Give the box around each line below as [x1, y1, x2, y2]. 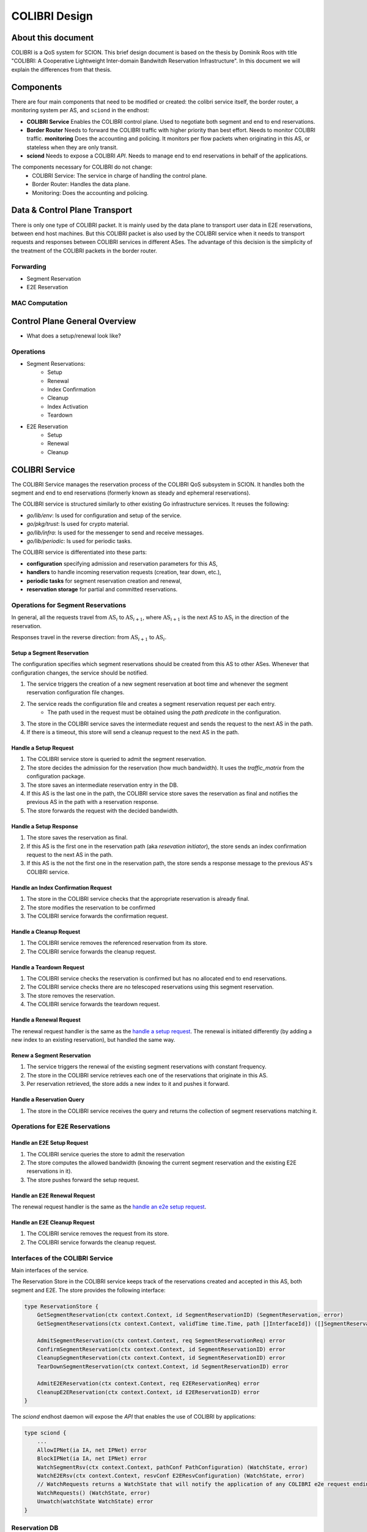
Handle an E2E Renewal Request [11, 1192, 95, 1199]
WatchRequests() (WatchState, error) [37, 1489, 150, 1496]
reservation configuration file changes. [26, 689, 125, 696]
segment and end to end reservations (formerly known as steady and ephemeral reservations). [11, 489, 251, 496]
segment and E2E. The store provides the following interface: [11, 1286, 166, 1294]
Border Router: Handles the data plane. [32, 181, 130, 188]
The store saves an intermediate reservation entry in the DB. [26, 781, 179, 789]
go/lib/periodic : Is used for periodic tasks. [26, 537, 132, 545]
